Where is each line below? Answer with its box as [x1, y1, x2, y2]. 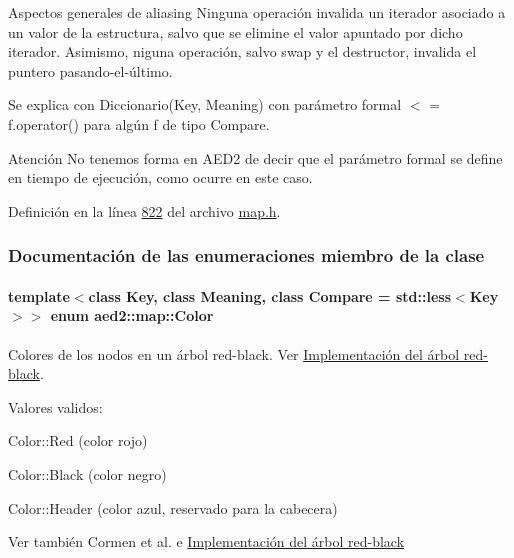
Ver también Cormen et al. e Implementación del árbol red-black [8, 531, 405, 552]
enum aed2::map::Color [50, 305, 214, 326]
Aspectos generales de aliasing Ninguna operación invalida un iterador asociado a [8, 2, 506, 22]
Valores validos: [8, 396, 103, 417]
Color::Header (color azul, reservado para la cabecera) [8, 497, 338, 518]
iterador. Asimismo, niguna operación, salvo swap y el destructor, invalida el [8, 41, 477, 62]
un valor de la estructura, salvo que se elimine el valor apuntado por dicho [8, 21, 463, 42]
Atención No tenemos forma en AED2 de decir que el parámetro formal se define [8, 147, 503, 168]
